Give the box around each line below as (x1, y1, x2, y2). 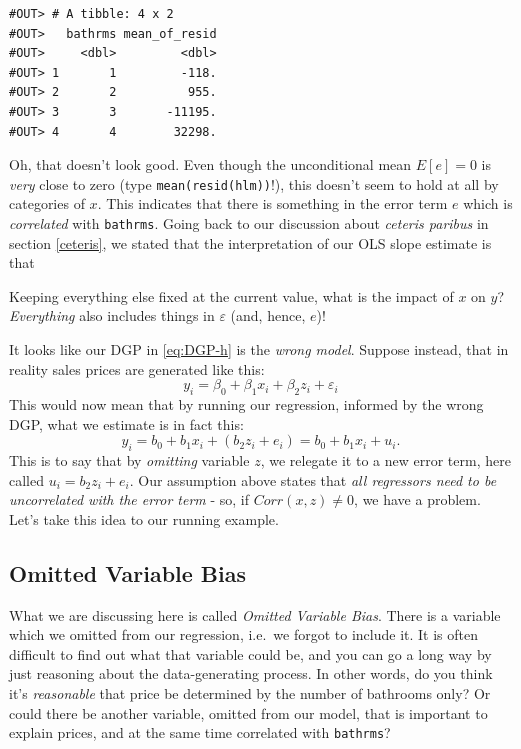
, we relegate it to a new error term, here (260, 450, 511, 470)
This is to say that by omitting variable (9, 450, 250, 470)
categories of (9, 193, 85, 214)
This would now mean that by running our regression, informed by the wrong (9, 394, 484, 415)
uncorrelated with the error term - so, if (9, 489, 250, 510)
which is (463, 193, 513, 214)
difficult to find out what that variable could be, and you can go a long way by (9, 643, 492, 664)
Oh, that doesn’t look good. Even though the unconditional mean (9, 154, 412, 175)
